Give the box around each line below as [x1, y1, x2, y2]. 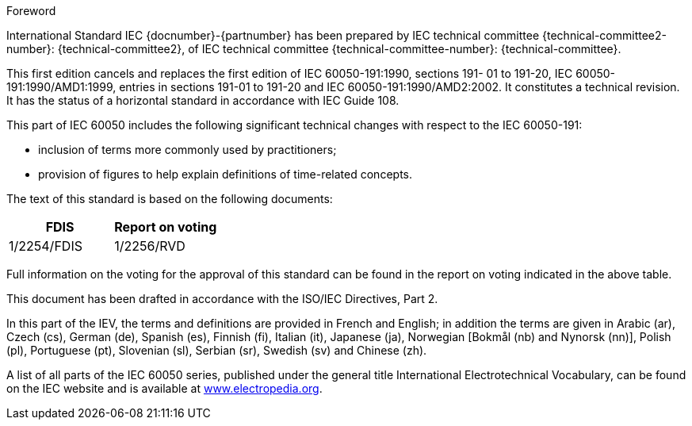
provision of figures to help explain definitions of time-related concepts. [38, 167, 412, 181]
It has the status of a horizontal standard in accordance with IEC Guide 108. [6, 94, 400, 107]
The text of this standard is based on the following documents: [6, 192, 333, 205]
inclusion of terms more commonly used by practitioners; [38, 143, 337, 156]
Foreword [6, 4, 56, 17]
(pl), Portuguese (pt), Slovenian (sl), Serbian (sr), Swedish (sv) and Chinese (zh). [6, 343, 427, 357]
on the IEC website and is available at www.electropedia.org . [6, 382, 323, 395]
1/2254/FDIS [9, 238, 82, 254]
